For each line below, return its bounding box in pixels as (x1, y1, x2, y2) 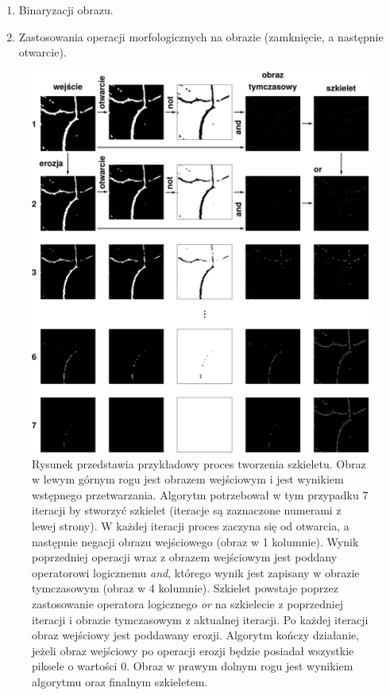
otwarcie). (18, 44, 67, 60)
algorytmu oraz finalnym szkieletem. (32, 673, 208, 689)
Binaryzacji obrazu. (18, 2, 114, 17)
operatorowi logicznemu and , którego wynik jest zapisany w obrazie (32, 564, 360, 580)
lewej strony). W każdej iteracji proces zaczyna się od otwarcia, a (32, 517, 349, 534)
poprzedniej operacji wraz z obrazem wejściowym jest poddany (32, 549, 338, 565)
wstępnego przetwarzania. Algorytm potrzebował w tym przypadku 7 (32, 486, 369, 503)
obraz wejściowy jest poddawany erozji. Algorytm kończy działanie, (32, 627, 360, 643)
